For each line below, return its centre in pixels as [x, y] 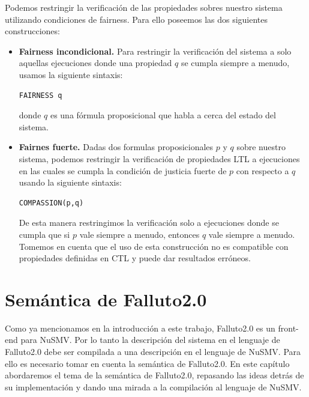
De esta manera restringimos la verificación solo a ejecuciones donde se [149, 223]
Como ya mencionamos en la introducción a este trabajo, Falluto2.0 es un [140, 328]
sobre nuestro [261, 147]
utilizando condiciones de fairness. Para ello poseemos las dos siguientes [136, 19]
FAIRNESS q [40, 95]
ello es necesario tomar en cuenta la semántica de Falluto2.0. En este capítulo [147, 363]
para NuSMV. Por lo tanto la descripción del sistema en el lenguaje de [150, 340]
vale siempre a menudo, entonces [139, 234]
